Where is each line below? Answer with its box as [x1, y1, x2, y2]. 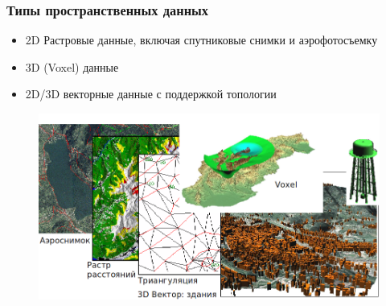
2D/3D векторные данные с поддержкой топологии [25, 85, 277, 102]
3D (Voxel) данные [25, 58, 119, 75]
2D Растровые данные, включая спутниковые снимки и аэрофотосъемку [25, 31, 378, 48]
